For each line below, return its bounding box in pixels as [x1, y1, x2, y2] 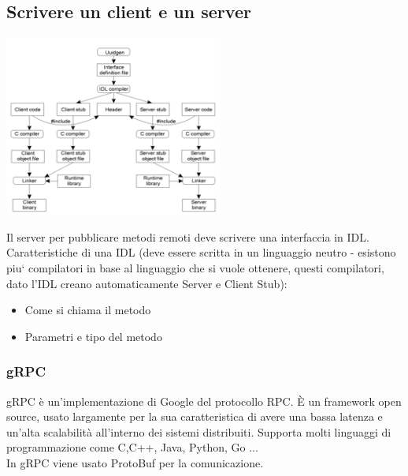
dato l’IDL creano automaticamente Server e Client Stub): [6, 275, 287, 291]
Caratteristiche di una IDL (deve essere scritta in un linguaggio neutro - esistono [6, 244, 396, 260]
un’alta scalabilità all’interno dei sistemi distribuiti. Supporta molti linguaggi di [6, 423, 391, 440]
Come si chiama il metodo [24, 302, 151, 318]
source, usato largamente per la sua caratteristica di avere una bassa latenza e [6, 408, 383, 425]
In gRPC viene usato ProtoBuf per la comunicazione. [6, 454, 264, 470]
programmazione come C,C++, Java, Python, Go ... [6, 439, 258, 455]
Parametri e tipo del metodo [24, 328, 162, 344]
